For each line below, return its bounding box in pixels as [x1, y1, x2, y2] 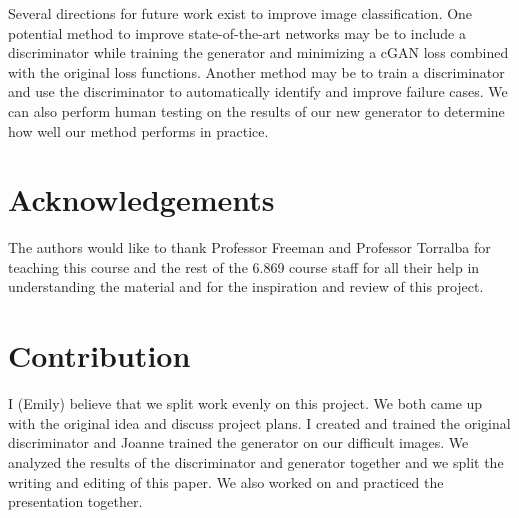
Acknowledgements [8, 179, 275, 220]
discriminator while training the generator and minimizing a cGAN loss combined [8, 42, 509, 63]
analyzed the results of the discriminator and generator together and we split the [8, 451, 504, 472]
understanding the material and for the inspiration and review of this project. [8, 276, 484, 297]
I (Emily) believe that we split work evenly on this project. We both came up [8, 393, 483, 414]
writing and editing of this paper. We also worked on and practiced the [8, 471, 444, 492]
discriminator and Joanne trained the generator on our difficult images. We [8, 432, 469, 453]
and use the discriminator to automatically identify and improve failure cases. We [8, 81, 508, 102]
